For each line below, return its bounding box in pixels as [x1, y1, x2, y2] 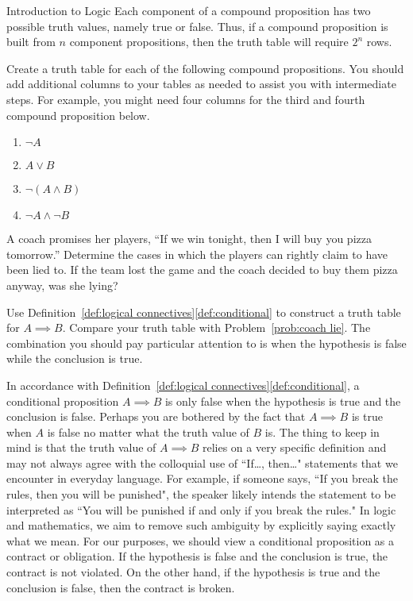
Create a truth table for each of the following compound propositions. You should [6, 60, 404, 76]
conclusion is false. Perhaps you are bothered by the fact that [6, 408, 306, 425]
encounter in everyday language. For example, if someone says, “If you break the [6, 470, 398, 487]
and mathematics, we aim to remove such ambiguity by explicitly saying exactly [6, 517, 396, 534]
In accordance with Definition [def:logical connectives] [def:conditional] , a [6, 376, 360, 393]
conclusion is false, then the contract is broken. [6, 579, 235, 595]
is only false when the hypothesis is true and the [164, 392, 401, 409]
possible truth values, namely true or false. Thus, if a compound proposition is [6, 17, 388, 34]
